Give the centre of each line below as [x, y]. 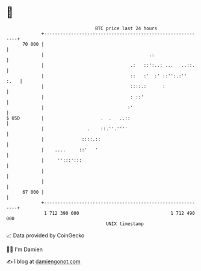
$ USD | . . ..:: [68, 118]
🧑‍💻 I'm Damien [25, 249]
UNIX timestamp [125, 224]
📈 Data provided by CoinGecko [45, 235]
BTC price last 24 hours [126, 28]
